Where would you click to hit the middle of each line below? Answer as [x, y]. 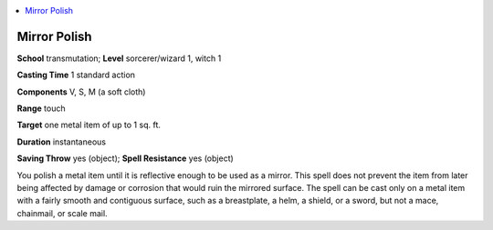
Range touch [41, 108]
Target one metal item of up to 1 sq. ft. [89, 125]
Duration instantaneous [62, 142]
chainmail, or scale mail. [63, 213]
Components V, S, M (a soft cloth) [81, 92]
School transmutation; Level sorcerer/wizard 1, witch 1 [119, 58]
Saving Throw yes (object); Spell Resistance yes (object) [126, 158]
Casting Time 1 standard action [76, 75]
